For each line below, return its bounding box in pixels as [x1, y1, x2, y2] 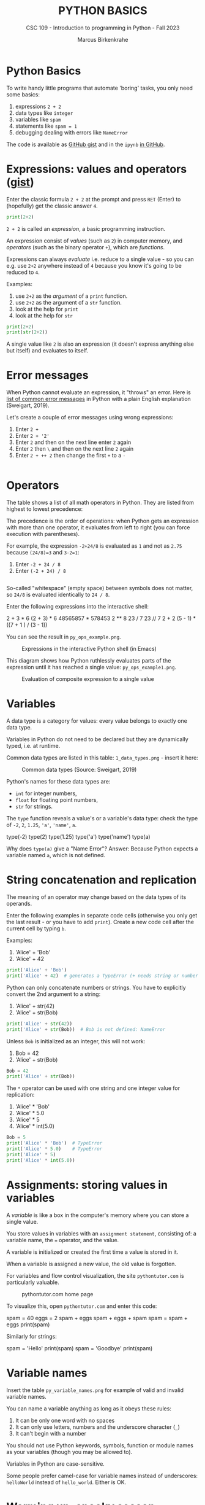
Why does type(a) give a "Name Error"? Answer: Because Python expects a [6, 845, 198, 852]
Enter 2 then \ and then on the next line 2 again [15, 445, 133, 453]
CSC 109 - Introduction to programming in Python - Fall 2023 [26, 24, 180, 31]
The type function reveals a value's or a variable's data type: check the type [6, 815, 198, 822]
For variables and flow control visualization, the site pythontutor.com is [6, 1272, 185, 1279]
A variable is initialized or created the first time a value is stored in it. [6, 1248, 179, 1256]
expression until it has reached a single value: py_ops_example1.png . [6, 664, 176, 671]
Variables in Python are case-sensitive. [6, 1460, 105, 1468]
